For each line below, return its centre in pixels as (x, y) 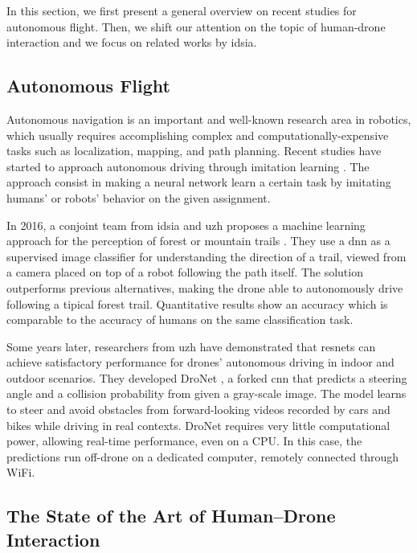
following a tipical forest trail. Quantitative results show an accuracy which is (197, 303)
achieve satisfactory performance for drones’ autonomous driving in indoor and (200, 362)
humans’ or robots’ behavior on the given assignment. (139, 197)
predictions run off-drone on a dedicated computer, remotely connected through (202, 456)
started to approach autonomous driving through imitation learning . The (188, 166)
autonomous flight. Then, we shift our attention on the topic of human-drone (196, 26)
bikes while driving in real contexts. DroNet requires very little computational (198, 425)
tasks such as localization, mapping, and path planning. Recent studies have (194, 151)
